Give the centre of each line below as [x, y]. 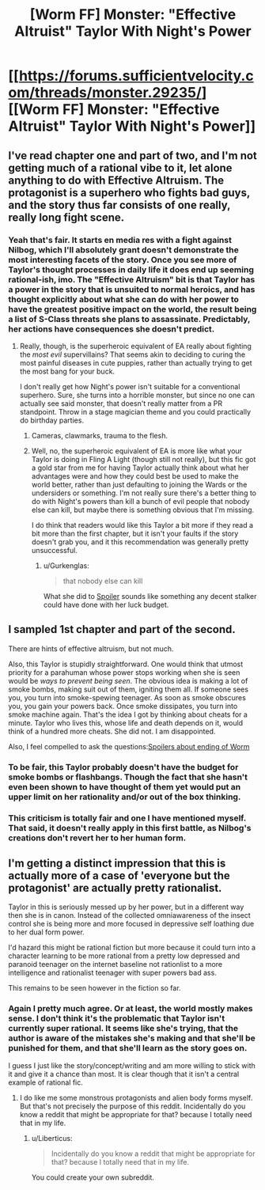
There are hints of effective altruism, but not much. [91, 648]
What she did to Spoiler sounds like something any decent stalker [150, 596]
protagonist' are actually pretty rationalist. [115, 888]
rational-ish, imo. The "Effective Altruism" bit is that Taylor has [132, 279]
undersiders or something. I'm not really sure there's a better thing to [144, 493]
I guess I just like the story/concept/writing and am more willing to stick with [132, 1065]
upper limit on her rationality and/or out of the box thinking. [125, 797]
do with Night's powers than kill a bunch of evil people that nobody [141, 501]
